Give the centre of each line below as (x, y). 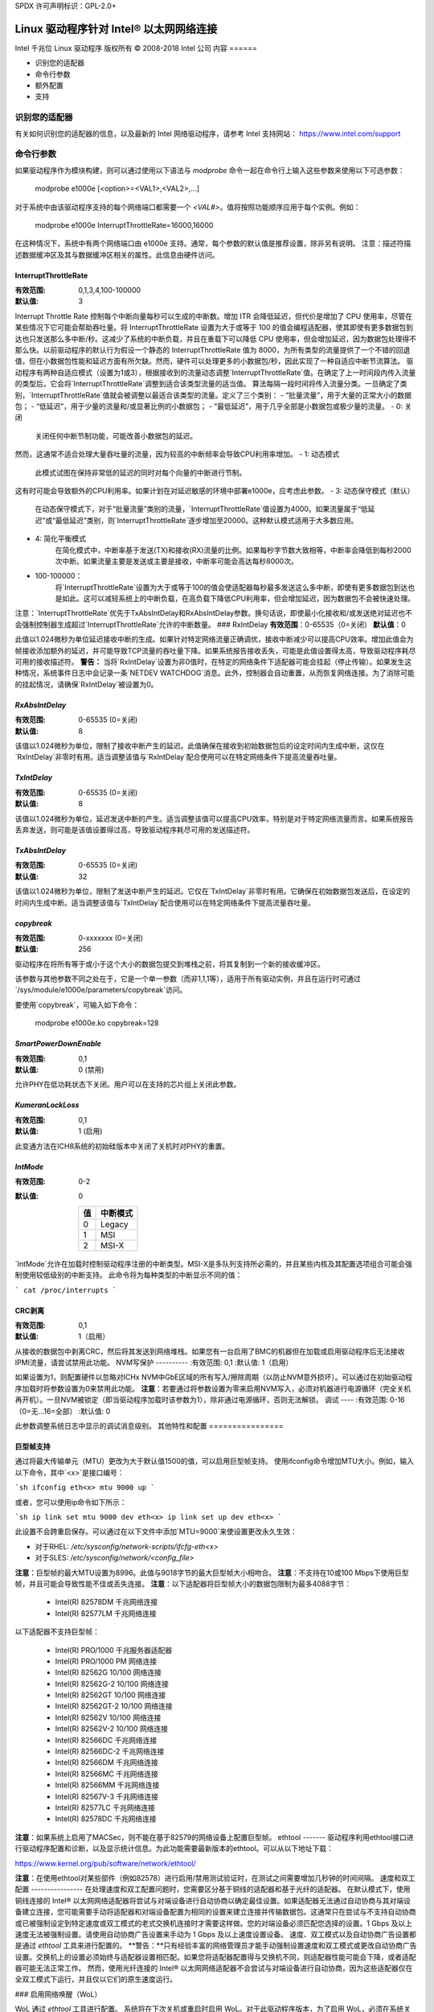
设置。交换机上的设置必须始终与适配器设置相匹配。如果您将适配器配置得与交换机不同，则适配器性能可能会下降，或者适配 (215, 1956)
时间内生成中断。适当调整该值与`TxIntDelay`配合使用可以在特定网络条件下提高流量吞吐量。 (165, 902)
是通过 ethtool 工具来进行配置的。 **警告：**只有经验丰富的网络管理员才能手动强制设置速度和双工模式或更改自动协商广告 (216, 1946)
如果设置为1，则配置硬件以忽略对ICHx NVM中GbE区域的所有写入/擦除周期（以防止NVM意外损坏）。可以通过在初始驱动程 (214, 1377)
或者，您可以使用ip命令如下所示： (71, 1502)
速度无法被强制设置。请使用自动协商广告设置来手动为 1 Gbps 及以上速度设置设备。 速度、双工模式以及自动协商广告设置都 (216, 1934)
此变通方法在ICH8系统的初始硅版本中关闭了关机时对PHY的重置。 (122, 1146)
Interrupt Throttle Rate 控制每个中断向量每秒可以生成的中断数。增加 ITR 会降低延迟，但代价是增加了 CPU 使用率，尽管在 (214, 316)
